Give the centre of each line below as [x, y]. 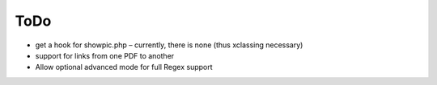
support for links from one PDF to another [105, 55]
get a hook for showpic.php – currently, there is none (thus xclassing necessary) [169, 45]
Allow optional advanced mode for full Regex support [124, 67]
